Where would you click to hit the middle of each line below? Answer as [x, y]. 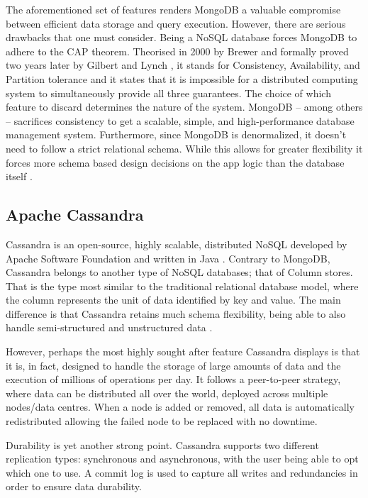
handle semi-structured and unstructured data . [109, 327]
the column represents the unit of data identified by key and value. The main [173, 300]
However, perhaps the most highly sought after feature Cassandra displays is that [183, 352]
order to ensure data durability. [74, 486]
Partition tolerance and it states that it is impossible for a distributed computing [182, 78]
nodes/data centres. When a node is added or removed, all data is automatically [180, 407]
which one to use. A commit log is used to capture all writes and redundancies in [182, 472]
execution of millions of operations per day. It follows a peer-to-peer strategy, [173, 379]
